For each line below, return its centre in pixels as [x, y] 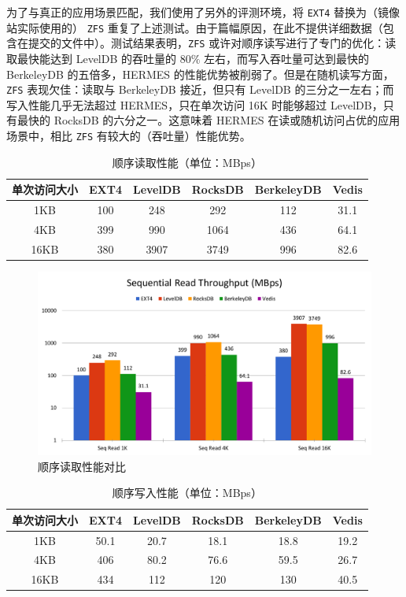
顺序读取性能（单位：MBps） [187, 162]
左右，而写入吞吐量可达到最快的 [287, 58]
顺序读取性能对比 [82, 466]
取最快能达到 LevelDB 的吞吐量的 [92, 58]
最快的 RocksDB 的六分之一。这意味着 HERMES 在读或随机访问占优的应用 [209, 120]
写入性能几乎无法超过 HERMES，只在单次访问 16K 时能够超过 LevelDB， [195, 104]
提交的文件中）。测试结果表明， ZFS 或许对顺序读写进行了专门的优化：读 [212, 43]
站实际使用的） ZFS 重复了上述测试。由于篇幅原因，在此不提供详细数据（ [195, 27]
